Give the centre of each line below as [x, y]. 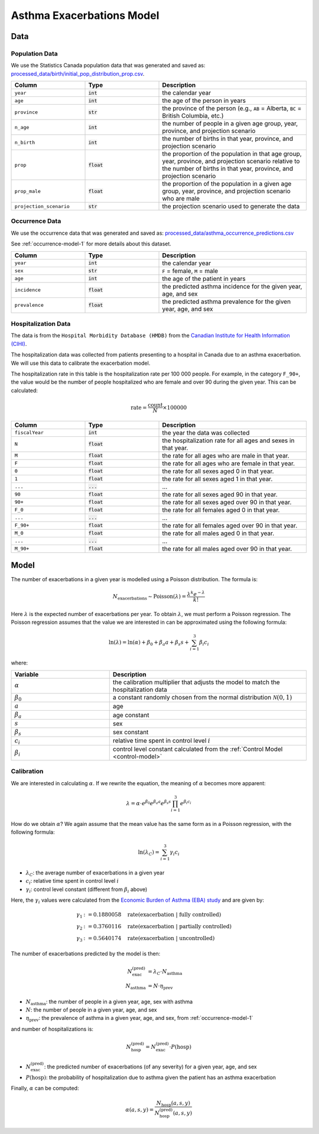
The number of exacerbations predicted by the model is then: [86, 954]
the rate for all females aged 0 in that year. [221, 510]
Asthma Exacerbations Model [85, 15]
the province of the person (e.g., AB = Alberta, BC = [232, 108]
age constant [131, 715]
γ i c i [174, 853]
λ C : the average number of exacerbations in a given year [95, 873]
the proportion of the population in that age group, [232, 154]
